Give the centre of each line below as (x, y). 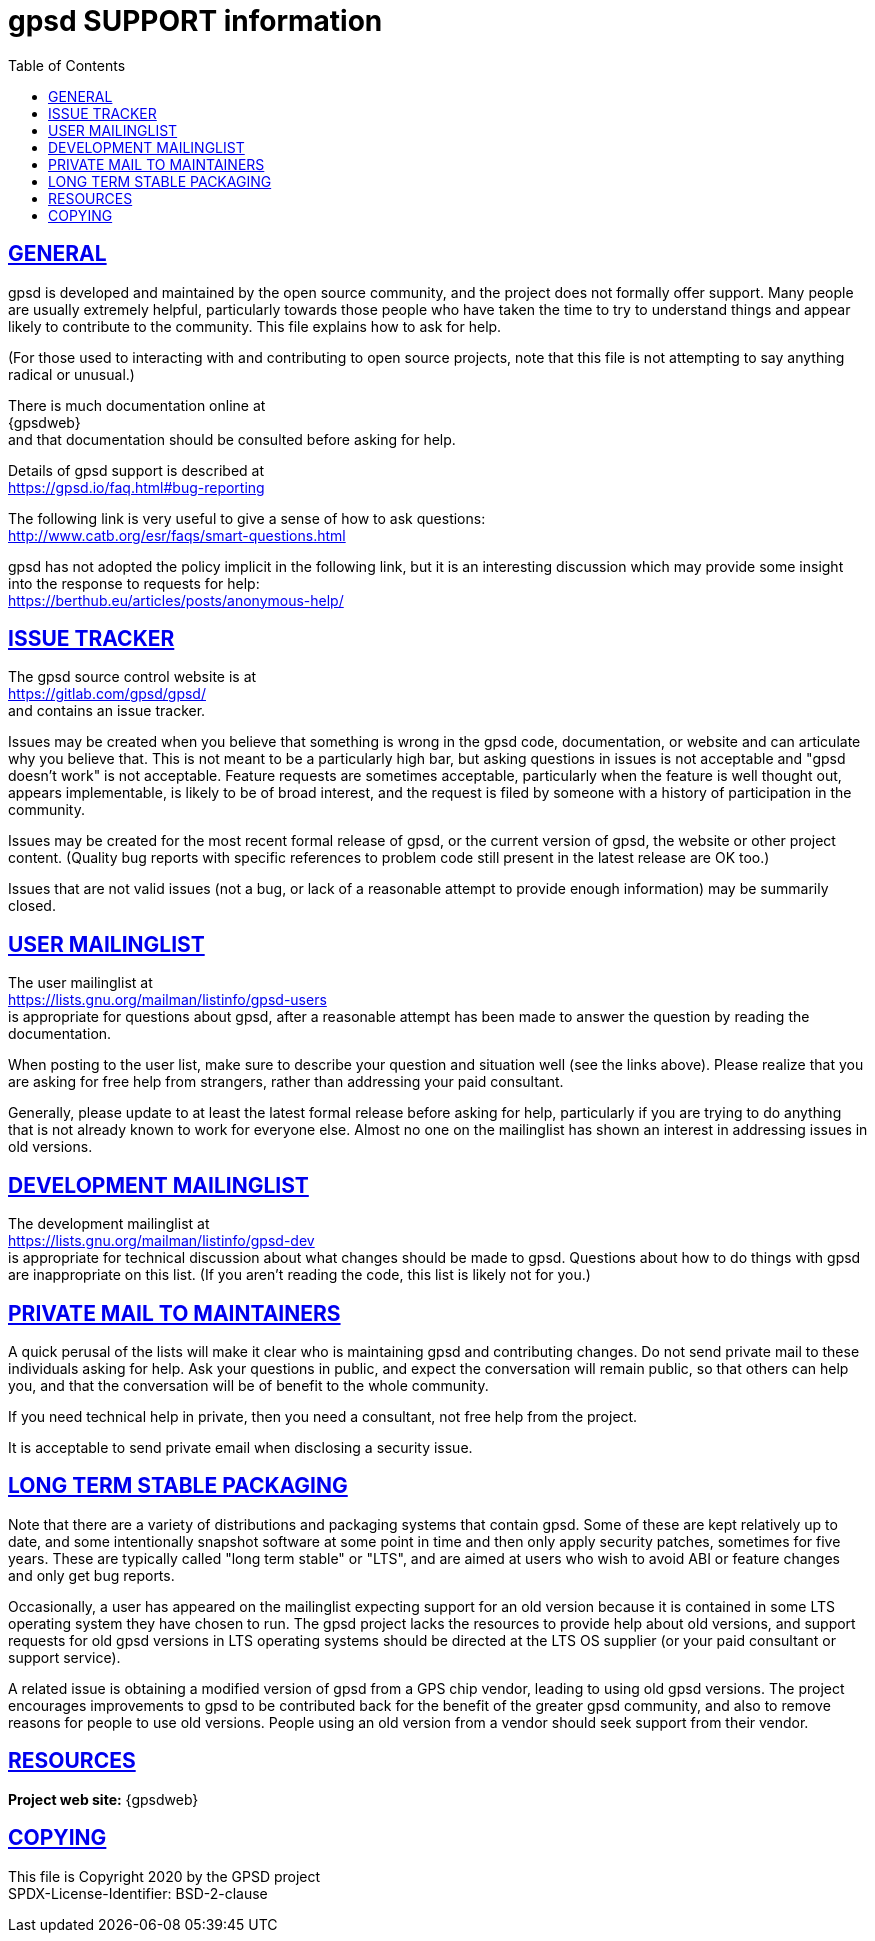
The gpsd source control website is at (132, 677)
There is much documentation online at (137, 405)
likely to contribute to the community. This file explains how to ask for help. (255, 326)
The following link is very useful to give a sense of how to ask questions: (247, 518)
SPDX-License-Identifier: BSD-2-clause (138, 1893)
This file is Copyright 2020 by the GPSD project (164, 1876)
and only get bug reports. (91, 1575)
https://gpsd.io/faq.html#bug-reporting (136, 487)
